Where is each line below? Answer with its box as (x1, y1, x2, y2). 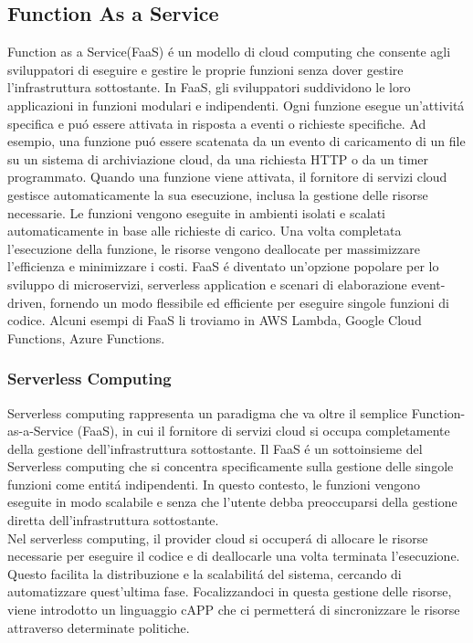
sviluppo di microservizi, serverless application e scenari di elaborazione (7, 274, 407, 293)
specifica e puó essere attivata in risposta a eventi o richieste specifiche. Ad (7, 113, 426, 132)
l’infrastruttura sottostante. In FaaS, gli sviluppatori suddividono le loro (7, 78, 411, 97)
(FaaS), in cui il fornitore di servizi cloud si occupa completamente (77, 421, 450, 440)
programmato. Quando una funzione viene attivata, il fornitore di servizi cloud (7, 167, 447, 186)
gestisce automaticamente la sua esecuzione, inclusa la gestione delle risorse (7, 184, 428, 204)
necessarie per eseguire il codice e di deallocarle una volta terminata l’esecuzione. (7, 546, 460, 565)
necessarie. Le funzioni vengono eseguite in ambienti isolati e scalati (7, 203, 385, 222)
